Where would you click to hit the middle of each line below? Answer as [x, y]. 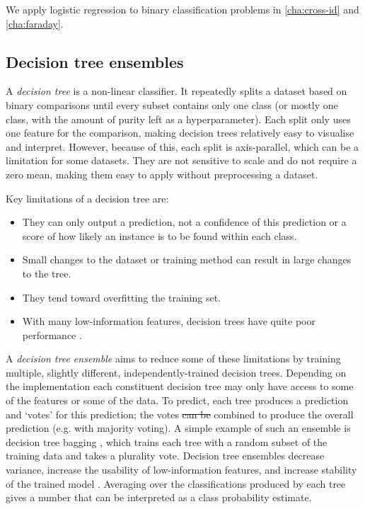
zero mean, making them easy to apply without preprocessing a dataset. [162, 174]
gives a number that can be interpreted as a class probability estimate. [159, 497]
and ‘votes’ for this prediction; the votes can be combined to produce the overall [180, 414]
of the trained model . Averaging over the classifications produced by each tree [176, 483]
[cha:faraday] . [35, 23]
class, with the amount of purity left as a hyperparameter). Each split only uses [178, 119]
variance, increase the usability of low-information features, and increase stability [181, 470]
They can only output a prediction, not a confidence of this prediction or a [184, 222]
